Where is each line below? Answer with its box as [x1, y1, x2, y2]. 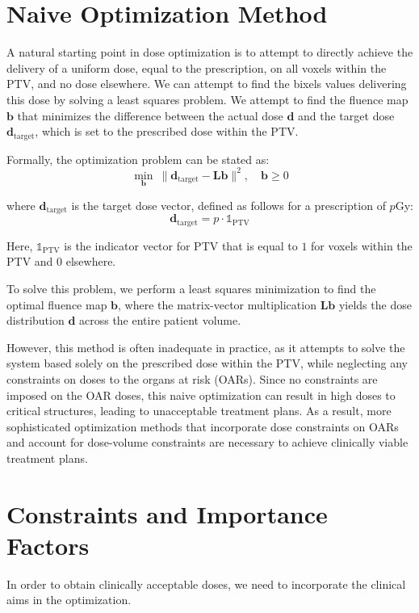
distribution [6, 312, 65, 329]
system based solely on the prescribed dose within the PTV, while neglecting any [6, 355, 408, 372]
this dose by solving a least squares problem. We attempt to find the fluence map [6, 90, 409, 107]
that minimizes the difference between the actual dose [17, 107, 283, 124]
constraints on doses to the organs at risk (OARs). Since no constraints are [6, 370, 378, 387]
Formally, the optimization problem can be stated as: [6, 150, 270, 167]
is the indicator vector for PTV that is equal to [64, 237, 298, 254]
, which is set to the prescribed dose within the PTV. [35, 123, 299, 140]
